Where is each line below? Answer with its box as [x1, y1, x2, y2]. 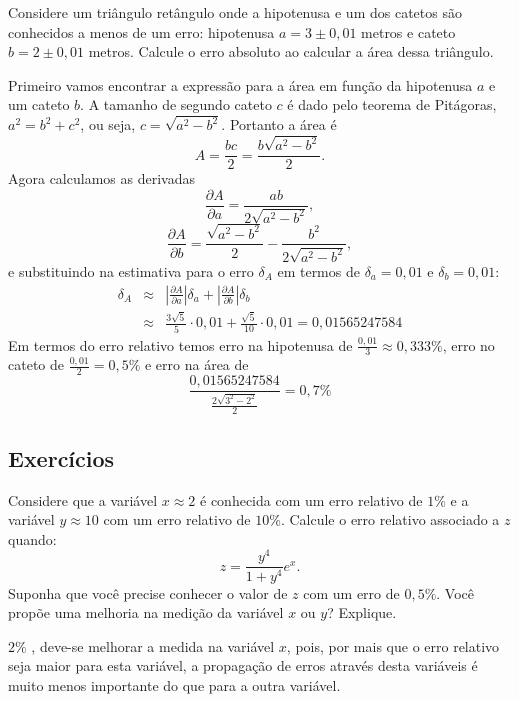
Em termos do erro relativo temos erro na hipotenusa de [8, 334, 353, 355]
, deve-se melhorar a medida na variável [31, 635, 275, 656]
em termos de [277, 260, 360, 281]
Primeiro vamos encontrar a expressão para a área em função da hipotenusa [8, 74, 473, 95]
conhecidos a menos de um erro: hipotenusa [8, 21, 275, 42]
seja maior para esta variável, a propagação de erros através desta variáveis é [8, 655, 478, 676]
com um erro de [303, 582, 400, 603]
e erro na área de [144, 354, 249, 375]
